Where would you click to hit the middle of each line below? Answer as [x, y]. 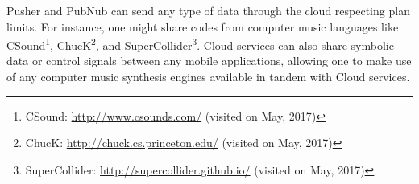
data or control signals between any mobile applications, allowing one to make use [209, 61]
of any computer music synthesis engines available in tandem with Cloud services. [208, 77]
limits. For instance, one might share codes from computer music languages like [203, 26]
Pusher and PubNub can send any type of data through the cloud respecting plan [208, 10]
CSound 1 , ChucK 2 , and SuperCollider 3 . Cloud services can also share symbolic [200, 44]
